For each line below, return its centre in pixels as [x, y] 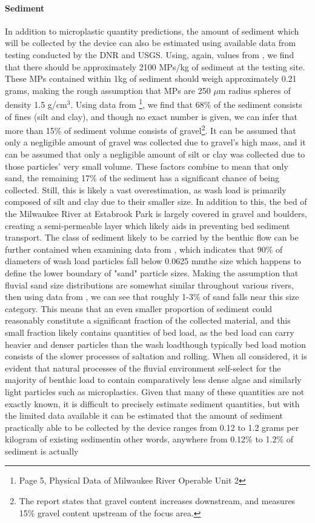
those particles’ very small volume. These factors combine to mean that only [147, 166]
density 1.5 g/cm [36, 105]
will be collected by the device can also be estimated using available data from [151, 43]
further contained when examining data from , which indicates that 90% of [144, 249]
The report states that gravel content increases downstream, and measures [157, 501]
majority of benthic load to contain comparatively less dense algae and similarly [153, 380]
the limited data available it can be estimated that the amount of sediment [144, 415]
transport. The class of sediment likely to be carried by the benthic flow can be [152, 237]
